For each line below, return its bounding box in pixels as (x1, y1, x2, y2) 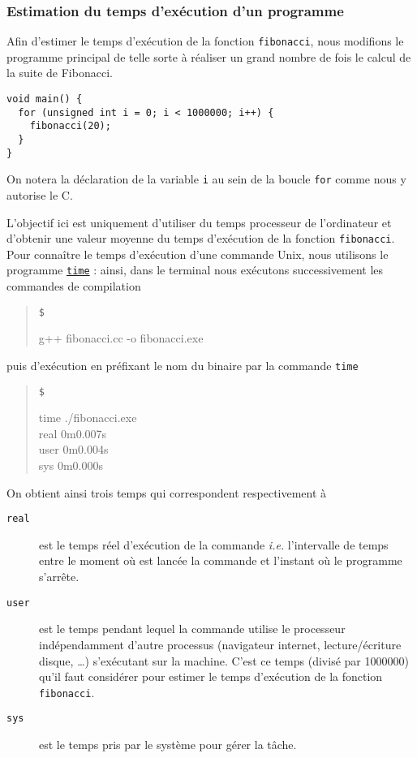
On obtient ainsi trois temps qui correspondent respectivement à (6, 484, 327, 501)
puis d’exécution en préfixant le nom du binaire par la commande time (6, 356, 359, 373)
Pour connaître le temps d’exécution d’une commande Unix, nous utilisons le (6, 245, 389, 262)
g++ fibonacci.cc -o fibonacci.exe (38, 329, 204, 347)
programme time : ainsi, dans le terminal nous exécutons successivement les (6, 261, 384, 278)
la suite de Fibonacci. (6, 64, 113, 81)
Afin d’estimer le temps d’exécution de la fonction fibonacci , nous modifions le (6, 32, 404, 50)
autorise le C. (6, 187, 73, 203)
